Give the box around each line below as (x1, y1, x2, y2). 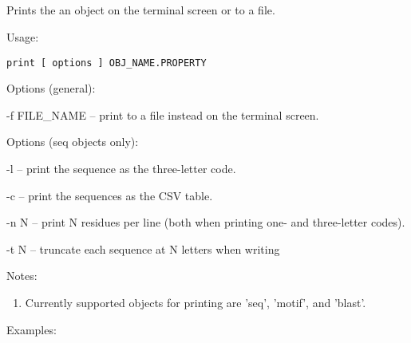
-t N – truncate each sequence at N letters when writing (6, 240, 280, 257)
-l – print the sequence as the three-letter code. (6, 160, 236, 177)
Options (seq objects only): (6, 133, 139, 150)
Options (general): (6, 80, 96, 97)
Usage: (6, 28, 39, 45)
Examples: (6, 321, 57, 337)
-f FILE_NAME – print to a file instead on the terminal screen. (6, 106, 319, 123)
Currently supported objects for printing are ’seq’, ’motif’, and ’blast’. (25, 294, 366, 310)
